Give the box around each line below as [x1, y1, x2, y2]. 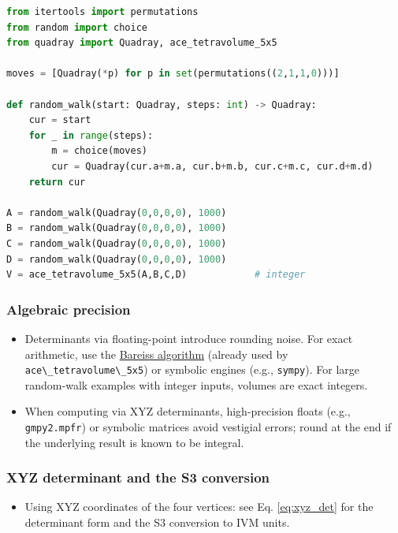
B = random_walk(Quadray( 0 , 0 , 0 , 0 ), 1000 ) [6, 222, 227, 234]
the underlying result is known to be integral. [24, 434, 244, 450]
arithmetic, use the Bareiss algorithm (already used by [24, 345, 288, 362]
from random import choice [6, 21, 147, 33]
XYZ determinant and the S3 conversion [6, 468, 270, 487]
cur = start [28, 114, 91, 126]
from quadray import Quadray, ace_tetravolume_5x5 [6, 37, 277, 49]
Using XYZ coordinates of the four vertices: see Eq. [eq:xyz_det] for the [24, 498, 374, 515]
